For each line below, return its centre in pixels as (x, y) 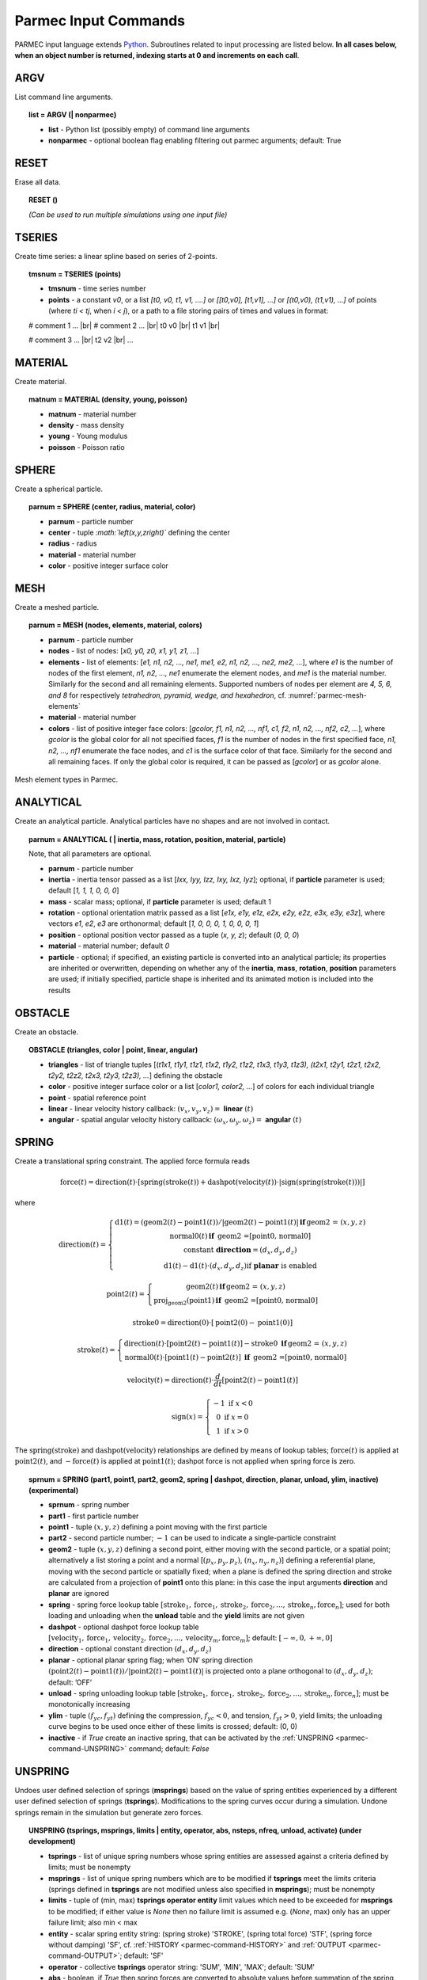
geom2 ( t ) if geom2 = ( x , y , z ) (236, 1287)
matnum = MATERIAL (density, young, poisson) (108, 399)
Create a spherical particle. (59, 489)
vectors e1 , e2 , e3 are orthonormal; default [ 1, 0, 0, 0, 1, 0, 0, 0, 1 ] (154, 923)
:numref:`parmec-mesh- (327, 695)
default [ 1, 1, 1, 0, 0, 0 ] (84, 890)
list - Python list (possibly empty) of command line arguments (149, 129)
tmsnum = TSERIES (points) (75, 274)
